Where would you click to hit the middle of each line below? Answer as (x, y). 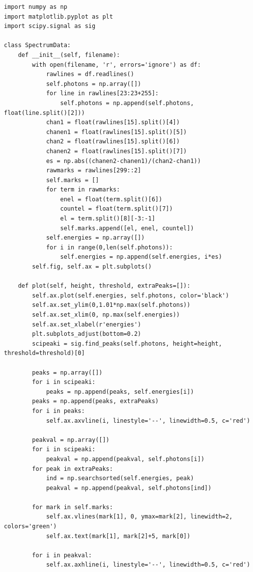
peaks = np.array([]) (67, 372)
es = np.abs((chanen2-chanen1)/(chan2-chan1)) (123, 161)
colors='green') (30, 527)
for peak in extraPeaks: (72, 469)
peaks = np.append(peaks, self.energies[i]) (120, 392)
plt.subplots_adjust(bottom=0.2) (87, 334)
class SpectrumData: (38, 45)
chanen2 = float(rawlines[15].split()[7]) (116, 151)
